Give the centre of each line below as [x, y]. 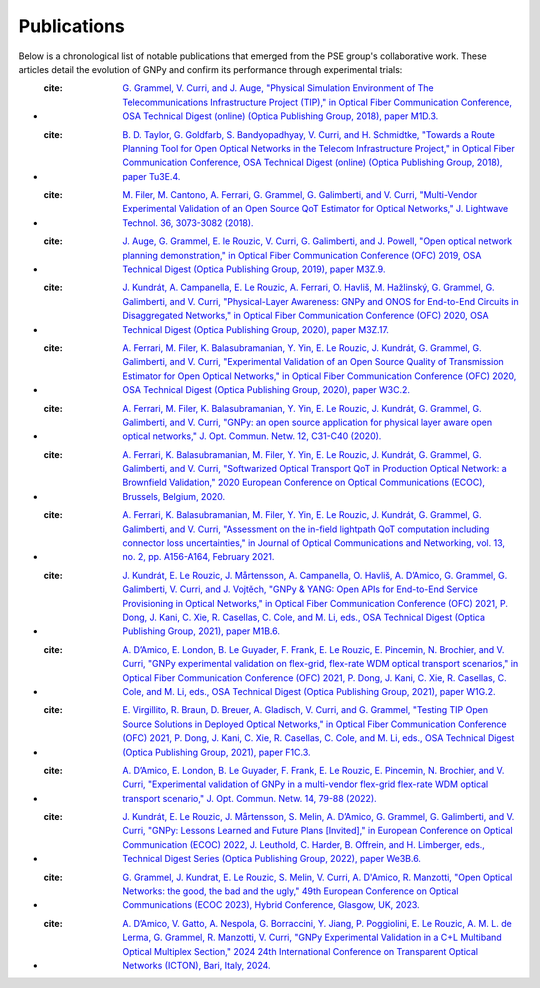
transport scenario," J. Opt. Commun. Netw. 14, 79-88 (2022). [249, 798]
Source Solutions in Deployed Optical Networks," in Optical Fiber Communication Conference [314, 724]
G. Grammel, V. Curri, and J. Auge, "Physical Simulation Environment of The [278, 88]
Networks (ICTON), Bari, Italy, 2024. [196, 965]
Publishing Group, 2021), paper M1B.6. [201, 631]
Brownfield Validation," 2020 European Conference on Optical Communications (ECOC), [303, 482]
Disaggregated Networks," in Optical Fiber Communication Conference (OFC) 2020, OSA [305, 316]
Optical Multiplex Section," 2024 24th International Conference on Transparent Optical [300, 951]
